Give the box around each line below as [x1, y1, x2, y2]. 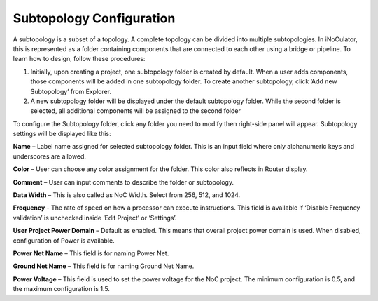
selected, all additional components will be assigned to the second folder [30, 107, 241, 115]
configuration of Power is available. [13, 236, 115, 245]
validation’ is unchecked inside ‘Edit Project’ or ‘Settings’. [13, 213, 177, 222]
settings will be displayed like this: [13, 130, 111, 138]
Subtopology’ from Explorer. [30, 87, 112, 95]
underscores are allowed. [13, 152, 87, 161]
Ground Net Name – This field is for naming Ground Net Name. [13, 262, 195, 270]
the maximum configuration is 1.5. [13, 285, 110, 293]
